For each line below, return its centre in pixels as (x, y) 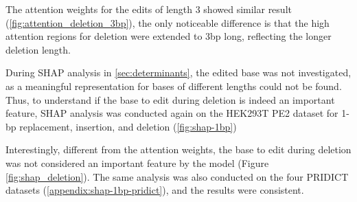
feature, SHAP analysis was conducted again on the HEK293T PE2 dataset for (172, 113)
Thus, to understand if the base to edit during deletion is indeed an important (170, 99)
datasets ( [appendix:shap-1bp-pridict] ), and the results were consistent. (155, 190)
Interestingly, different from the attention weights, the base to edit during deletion (178, 149)
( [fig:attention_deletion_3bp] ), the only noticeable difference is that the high (168, 22)
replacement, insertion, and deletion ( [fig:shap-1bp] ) (128, 126)
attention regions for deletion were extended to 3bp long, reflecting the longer (169, 36)
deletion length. (38, 49)
